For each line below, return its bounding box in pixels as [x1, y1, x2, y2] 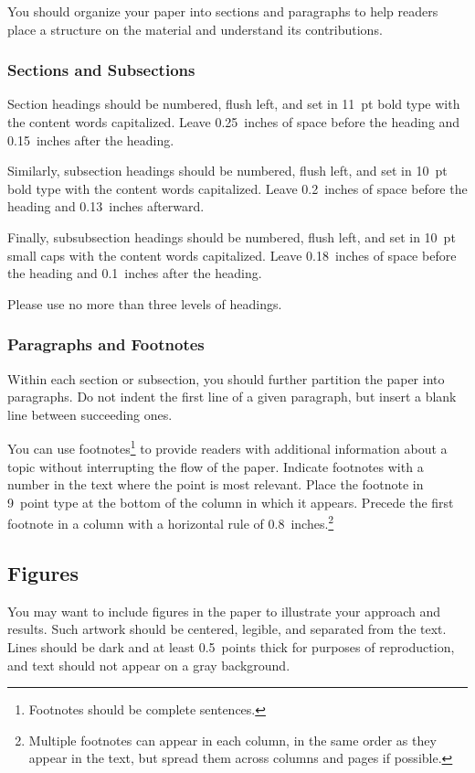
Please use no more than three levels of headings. [7, 294, 282, 313]
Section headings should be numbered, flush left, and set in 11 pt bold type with [7, 94, 460, 113]
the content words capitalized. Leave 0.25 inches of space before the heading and [7, 113, 460, 131]
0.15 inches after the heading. [7, 130, 174, 149]
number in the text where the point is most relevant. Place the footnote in [7, 475, 424, 494]
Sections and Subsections [7, 59, 195, 81]
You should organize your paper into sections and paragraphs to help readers [7, 2, 438, 20]
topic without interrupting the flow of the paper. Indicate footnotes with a [7, 456, 424, 476]
